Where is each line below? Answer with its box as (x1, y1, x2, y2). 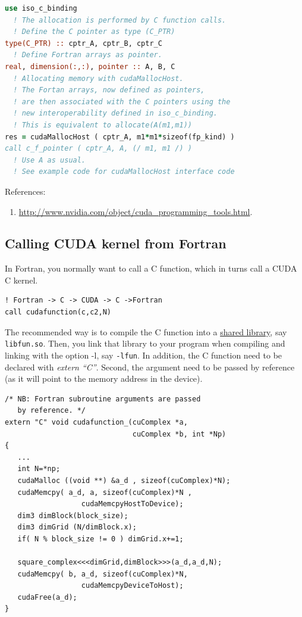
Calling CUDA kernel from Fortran (5, 234, 227, 253)
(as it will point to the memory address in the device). (5, 372, 203, 385)
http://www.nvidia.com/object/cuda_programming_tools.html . (18, 205, 253, 217)
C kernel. (5, 273, 38, 286)
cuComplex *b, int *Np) (132, 429, 227, 438)
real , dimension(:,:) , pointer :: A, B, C (5, 62, 175, 71)
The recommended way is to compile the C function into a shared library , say (5, 325, 287, 338)
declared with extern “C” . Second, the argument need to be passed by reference (5, 360, 295, 373)
